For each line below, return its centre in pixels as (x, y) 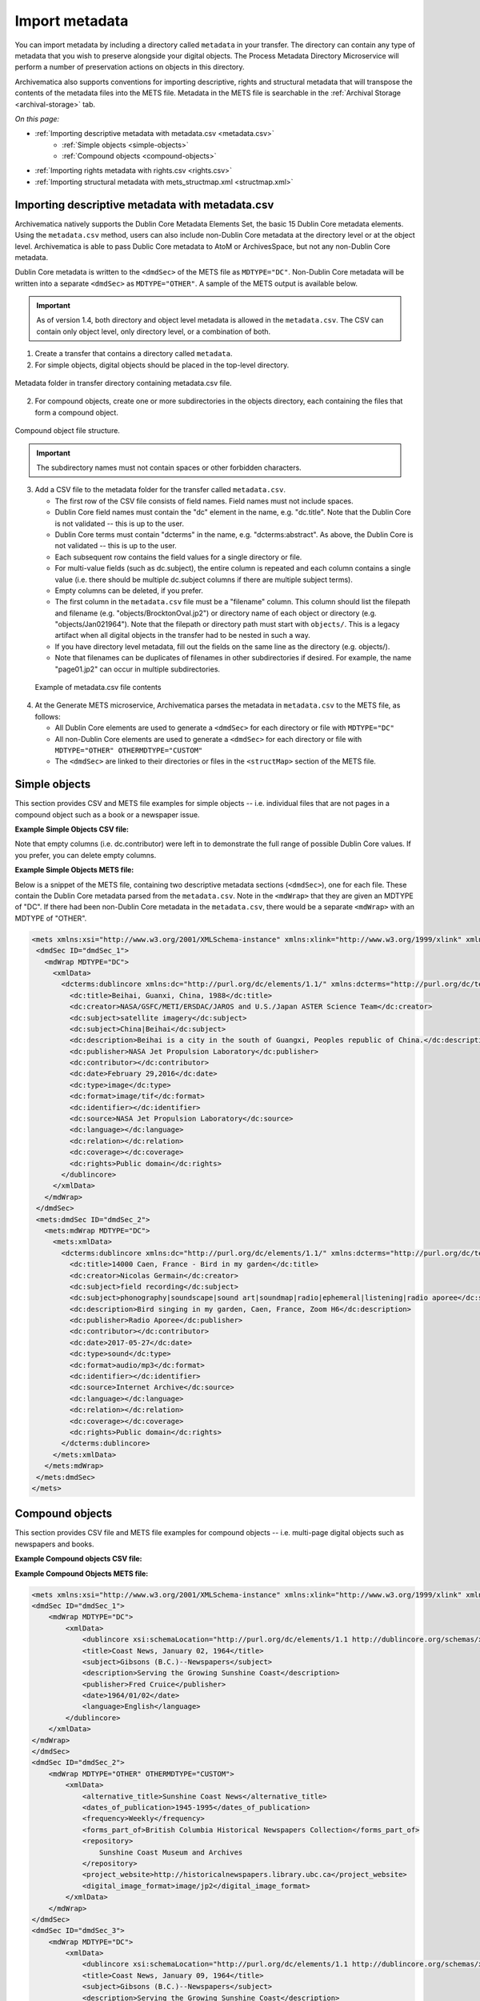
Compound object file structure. (67, 431)
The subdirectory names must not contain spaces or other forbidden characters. (169, 467)
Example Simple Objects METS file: (74, 870)
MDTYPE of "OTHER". (51, 918)
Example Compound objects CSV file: (79, 1559)
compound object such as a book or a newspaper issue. (107, 814)
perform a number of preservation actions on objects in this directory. (130, 67)
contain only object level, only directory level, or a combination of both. (154, 331)
